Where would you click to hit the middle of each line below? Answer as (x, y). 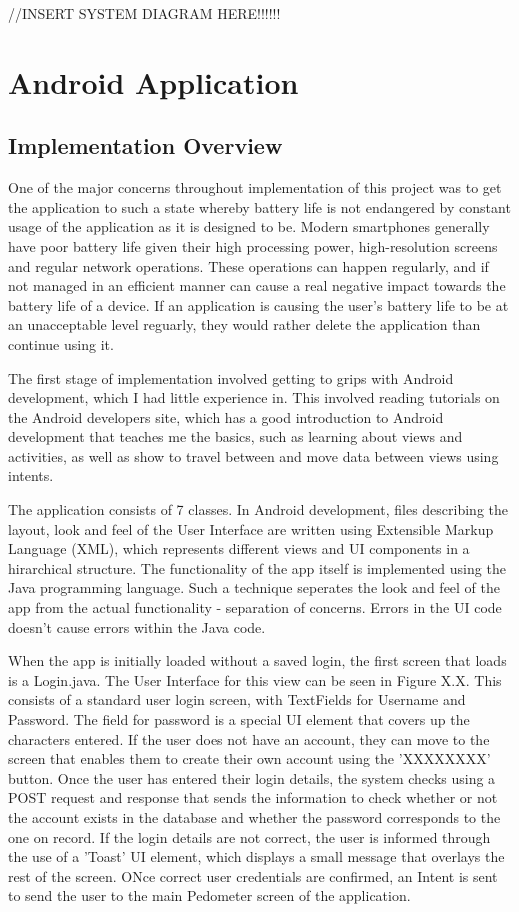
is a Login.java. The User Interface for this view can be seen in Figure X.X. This (255, 679)
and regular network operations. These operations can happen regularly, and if (248, 265)
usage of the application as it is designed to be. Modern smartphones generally (249, 226)
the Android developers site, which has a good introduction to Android (226, 416)
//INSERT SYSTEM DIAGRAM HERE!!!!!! (144, 13)
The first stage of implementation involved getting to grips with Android (231, 377)
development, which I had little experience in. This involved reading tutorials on (254, 397)
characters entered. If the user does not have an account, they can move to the (249, 738)
